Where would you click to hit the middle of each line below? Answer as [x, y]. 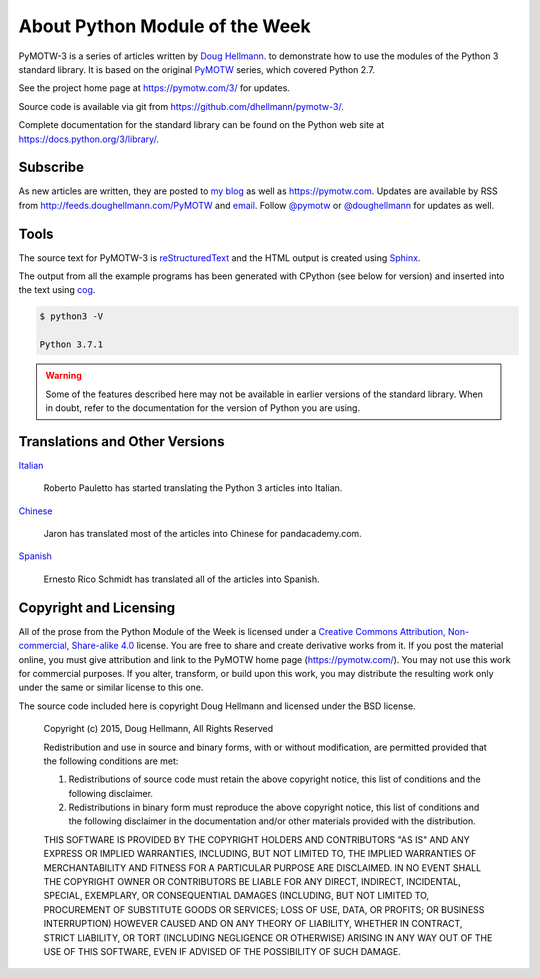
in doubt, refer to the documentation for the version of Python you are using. [202, 408]
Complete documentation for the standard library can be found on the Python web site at [201, 125]
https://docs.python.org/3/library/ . [89, 139]
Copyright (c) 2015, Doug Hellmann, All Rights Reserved [158, 729]
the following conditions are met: [111, 761]
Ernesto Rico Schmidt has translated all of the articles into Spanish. [181, 579]
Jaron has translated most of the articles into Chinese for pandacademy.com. [202, 534]
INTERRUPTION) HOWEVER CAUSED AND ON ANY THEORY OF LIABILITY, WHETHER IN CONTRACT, [253, 924]
